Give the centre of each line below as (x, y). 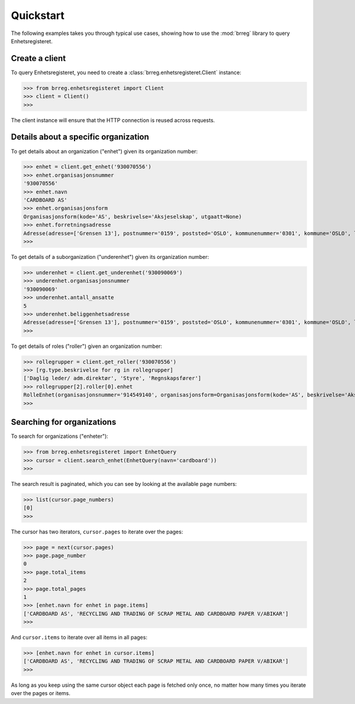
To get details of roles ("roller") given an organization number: (87, 346)
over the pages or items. (41, 693)
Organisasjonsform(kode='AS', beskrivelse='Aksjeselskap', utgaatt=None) (133, 217)
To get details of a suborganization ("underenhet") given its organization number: (110, 257)
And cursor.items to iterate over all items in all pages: (79, 638)
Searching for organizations (64, 422)
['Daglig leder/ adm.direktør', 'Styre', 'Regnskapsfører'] (112, 378)
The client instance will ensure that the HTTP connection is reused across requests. (113, 120)
